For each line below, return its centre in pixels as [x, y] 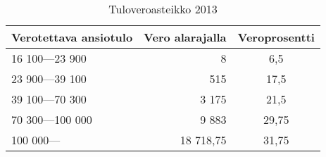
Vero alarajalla [185, 37]
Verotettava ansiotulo [72, 37]
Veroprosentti [276, 37]
